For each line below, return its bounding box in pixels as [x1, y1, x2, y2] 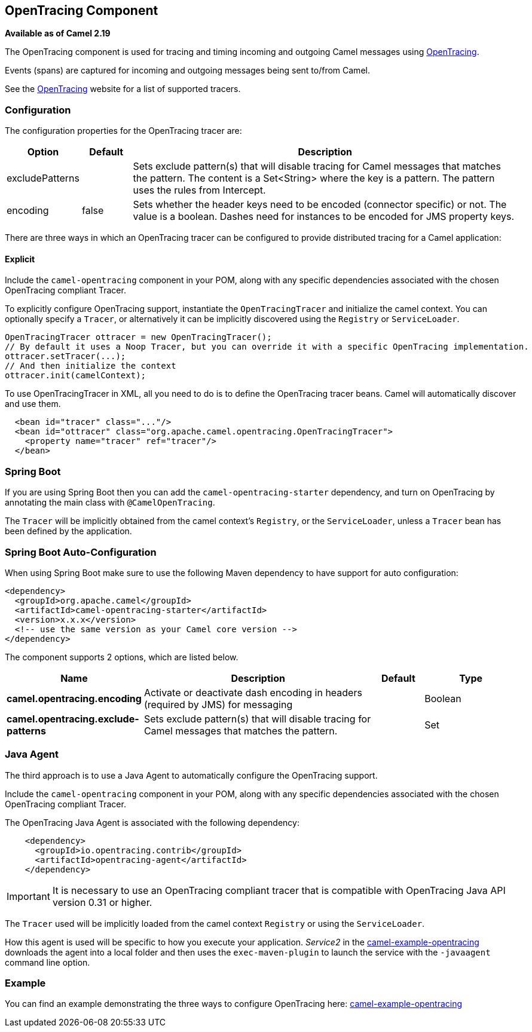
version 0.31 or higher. [52, 896, 152, 908]
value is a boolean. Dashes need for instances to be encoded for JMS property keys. [133, 210, 515, 223]
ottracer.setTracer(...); [5, 351, 126, 362]
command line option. [5, 957, 90, 967]
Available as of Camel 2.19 [5, 28, 111, 39]
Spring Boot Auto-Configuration [5, 546, 157, 558]
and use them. [5, 399, 61, 409]
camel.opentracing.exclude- [7, 712, 139, 725]
